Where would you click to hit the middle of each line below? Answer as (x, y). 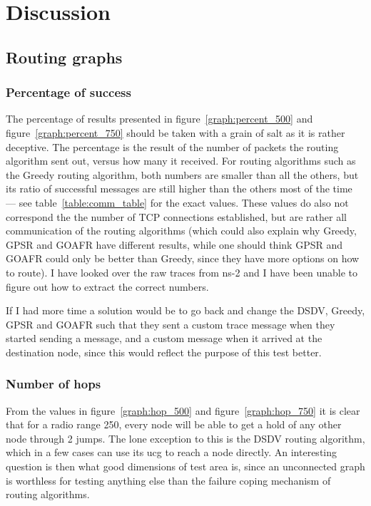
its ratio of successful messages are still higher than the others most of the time (179, 189)
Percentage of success (68, 92)
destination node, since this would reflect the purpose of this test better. (164, 352)
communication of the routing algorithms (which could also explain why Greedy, (181, 231)
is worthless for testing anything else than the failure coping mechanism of (168, 480)
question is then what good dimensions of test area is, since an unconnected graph (185, 466)
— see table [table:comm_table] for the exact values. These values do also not (177, 202)
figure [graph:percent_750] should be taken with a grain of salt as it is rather (176, 132)
